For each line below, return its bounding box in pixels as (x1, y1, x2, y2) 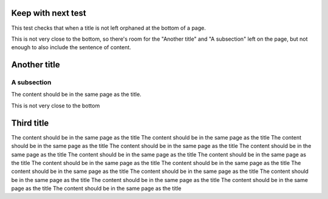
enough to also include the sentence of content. (11, 44, 132, 51)
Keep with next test (11, 8, 86, 18)
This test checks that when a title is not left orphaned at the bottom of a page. (11, 24, 206, 32)
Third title (11, 118, 49, 128)
